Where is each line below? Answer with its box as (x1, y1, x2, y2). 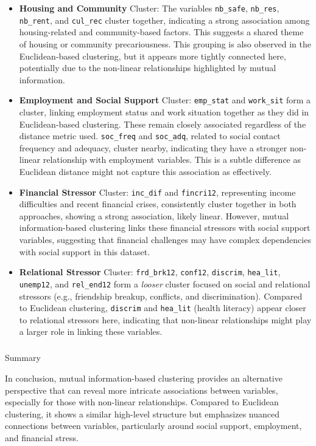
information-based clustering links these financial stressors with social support (19, 221, 311, 234)
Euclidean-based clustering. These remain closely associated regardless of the (19, 117, 306, 130)
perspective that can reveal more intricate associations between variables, (5, 383, 278, 396)
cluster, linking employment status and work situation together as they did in (19, 105, 309, 118)
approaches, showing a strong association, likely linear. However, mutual (19, 209, 289, 222)
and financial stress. (5, 431, 79, 444)
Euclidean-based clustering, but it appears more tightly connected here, (19, 49, 286, 62)
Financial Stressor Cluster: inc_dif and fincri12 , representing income (19, 185, 296, 198)
